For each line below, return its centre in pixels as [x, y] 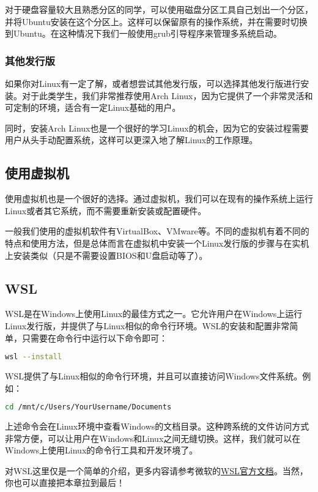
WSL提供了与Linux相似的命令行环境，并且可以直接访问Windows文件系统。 [154, 376]
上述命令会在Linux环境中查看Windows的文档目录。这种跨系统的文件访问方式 [157, 426]
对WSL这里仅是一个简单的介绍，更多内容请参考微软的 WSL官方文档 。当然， [157, 470]
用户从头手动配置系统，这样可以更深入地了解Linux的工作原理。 [131, 140]
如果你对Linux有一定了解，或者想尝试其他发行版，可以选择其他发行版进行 [153, 83]
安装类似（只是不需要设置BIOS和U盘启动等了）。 [110, 255]
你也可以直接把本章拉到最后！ [65, 483]
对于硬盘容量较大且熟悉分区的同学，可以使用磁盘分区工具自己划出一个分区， [159, 9]
